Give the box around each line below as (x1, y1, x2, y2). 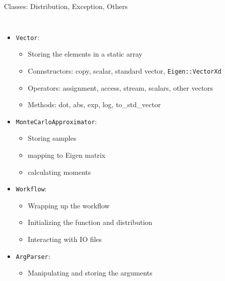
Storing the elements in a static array (28, 49, 143, 59)
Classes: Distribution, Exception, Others (4, 1, 128, 11)
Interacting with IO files (28, 233, 102, 244)
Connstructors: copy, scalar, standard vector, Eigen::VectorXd (28, 65, 221, 76)
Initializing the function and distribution (28, 217, 152, 227)
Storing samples (28, 133, 77, 143)
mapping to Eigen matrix (28, 149, 106, 160)
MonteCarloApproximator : (16, 116, 97, 126)
